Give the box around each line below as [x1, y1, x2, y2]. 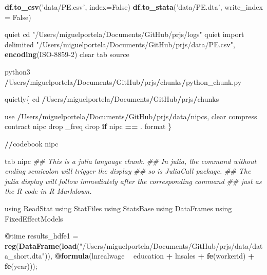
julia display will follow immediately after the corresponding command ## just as [5, 175, 262, 186]
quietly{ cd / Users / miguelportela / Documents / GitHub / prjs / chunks [5, 94, 219, 104]
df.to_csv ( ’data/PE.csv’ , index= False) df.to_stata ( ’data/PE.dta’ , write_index [5, 2, 263, 12]
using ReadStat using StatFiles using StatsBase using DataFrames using [5, 203, 232, 213]
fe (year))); [5, 260, 37, 271]
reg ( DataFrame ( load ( [5, 240, 80, 251]
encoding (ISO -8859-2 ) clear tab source [5, 49, 129, 60]
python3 [5, 66, 30, 77]
